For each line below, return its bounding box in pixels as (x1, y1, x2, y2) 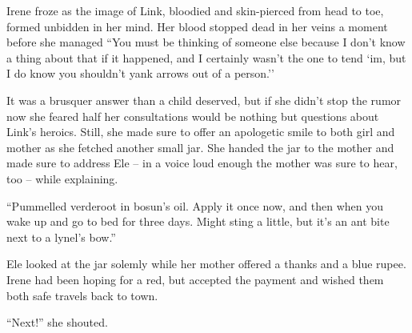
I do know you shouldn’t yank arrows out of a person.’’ (6, 65, 274, 82)
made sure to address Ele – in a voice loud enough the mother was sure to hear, (6, 154, 398, 171)
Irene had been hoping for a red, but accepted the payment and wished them (6, 271, 384, 287)
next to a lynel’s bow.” (6, 228, 116, 245)
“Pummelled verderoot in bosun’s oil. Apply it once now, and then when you (6, 197, 384, 214)
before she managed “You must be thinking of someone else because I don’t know (6, 34, 406, 50)
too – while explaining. (6, 170, 118, 187)
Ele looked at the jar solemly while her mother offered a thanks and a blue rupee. (6, 255, 406, 272)
